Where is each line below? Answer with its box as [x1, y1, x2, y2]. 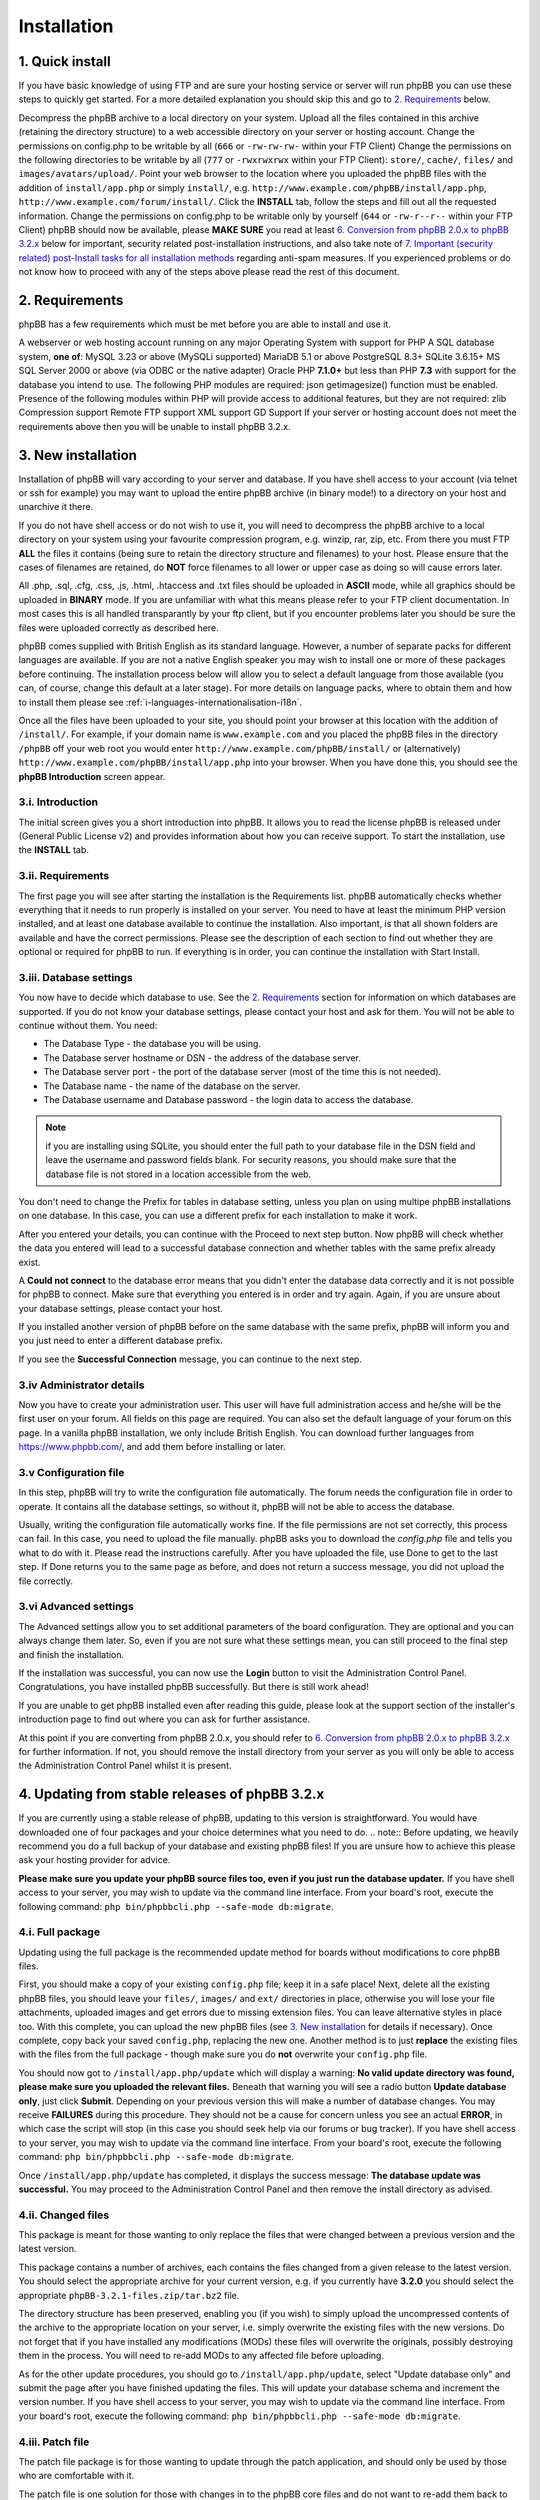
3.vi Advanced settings [18, 1600, 134, 1614]
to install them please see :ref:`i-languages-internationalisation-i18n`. [18, 696, 303, 708]
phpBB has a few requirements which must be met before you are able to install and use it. [18, 318, 392, 330]
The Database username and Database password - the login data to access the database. [43, 1094, 414, 1105]
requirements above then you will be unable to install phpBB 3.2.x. [18, 420, 291, 432]
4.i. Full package [18, 1925, 100, 1939]
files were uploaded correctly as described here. [18, 621, 219, 634]
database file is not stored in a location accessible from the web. [45, 1168, 312, 1180]
